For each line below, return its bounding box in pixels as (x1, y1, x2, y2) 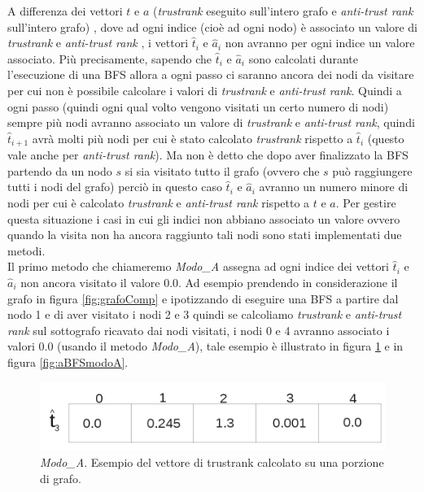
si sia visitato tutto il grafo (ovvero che (125, 162, 320, 179)
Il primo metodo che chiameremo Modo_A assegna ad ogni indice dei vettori (7, 258, 389, 275)
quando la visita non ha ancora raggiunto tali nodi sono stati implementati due (7, 226, 402, 243)
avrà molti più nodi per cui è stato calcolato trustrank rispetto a (32, 129, 353, 146)
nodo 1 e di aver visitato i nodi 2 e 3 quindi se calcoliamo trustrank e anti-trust (7, 306, 402, 323)
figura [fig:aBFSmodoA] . (7, 353, 129, 370)
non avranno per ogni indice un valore (225, 34, 415, 51)
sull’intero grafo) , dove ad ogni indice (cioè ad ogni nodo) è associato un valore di (7, 18, 417, 35)
